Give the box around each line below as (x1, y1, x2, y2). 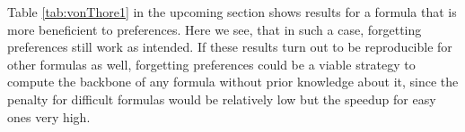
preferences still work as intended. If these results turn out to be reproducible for (7, 37, 452, 56)
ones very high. (7, 107, 91, 126)
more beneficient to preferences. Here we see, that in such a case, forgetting (7, 20, 422, 38)
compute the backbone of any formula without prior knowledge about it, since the (7, 72, 459, 91)
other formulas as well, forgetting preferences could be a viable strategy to (7, 54, 416, 73)
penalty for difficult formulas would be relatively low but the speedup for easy (7, 89, 436, 108)
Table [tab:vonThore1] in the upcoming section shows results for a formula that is (7, 3, 457, 21)
